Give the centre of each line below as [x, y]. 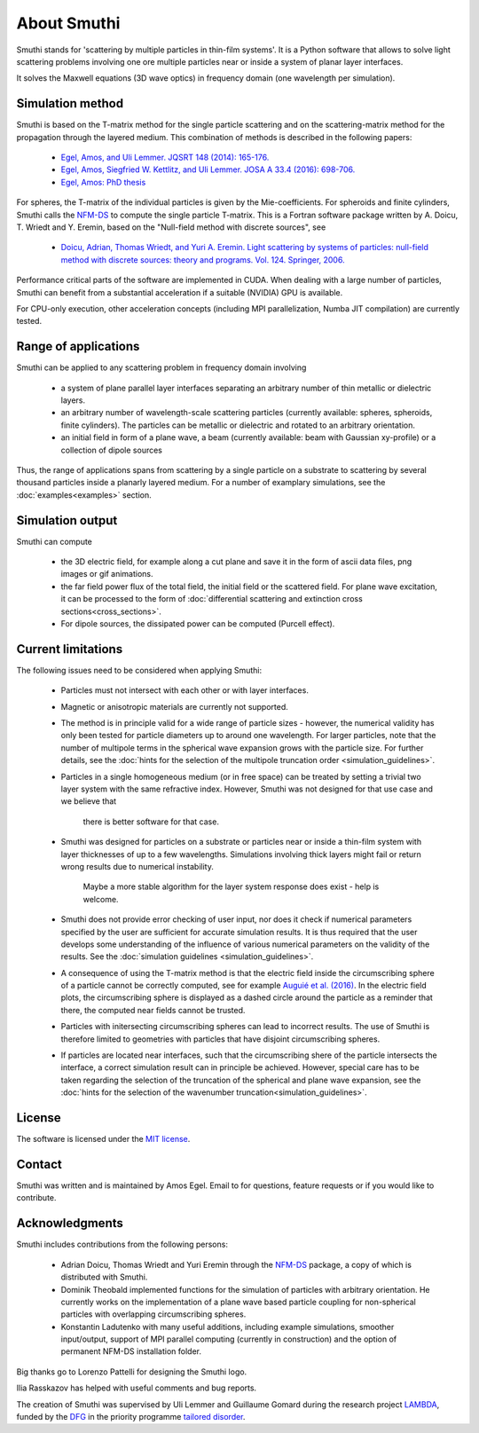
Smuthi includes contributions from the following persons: [122, 1244]
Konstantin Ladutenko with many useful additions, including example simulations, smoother [228, 1327]
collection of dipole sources [112, 450]
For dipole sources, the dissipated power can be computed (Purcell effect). [198, 623]
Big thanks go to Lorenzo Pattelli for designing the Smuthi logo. [132, 1372]
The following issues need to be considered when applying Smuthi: [139, 670]
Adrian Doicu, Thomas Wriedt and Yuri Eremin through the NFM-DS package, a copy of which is [236, 1264]
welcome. [101, 899]
